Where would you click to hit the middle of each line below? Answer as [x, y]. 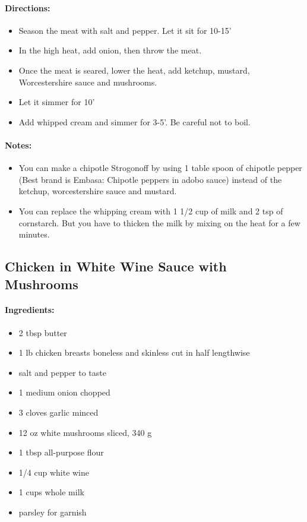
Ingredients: [30, 310]
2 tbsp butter [43, 332]
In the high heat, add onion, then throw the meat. [110, 50]
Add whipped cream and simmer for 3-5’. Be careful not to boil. [134, 121]
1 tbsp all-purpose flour [61, 452]
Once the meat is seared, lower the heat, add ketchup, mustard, [134, 70]
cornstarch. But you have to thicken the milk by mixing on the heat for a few [159, 222]
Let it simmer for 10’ [57, 102]
